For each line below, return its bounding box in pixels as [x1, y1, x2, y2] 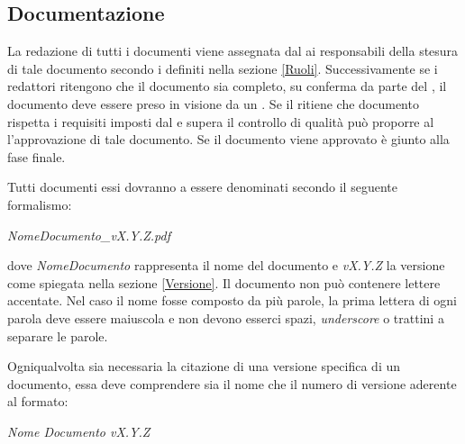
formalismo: [7, 195, 72, 213]
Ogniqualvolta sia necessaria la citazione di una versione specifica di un [7, 357, 401, 376]
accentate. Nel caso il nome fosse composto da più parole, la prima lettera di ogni [7, 291, 457, 310]
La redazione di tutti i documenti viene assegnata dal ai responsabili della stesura [7, 41, 459, 60]
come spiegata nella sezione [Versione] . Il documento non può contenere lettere [7, 273, 441, 292]
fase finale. [7, 147, 66, 166]
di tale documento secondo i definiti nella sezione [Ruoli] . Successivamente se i [7, 59, 438, 77]
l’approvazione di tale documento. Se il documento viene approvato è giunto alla [7, 130, 450, 149]
